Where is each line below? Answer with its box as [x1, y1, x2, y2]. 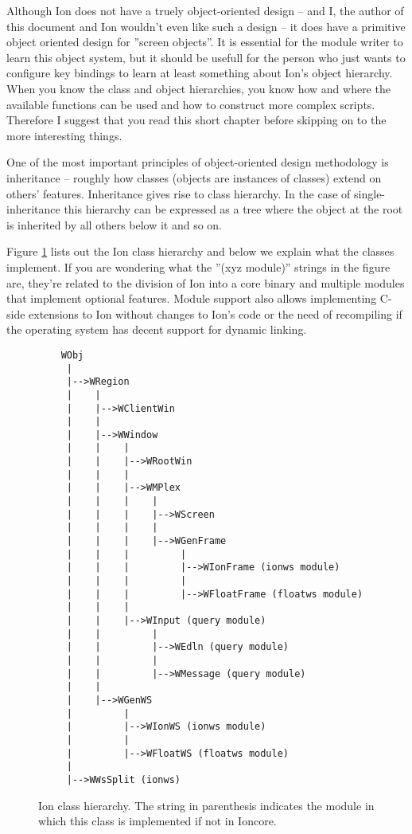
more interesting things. [6, 127, 122, 143]
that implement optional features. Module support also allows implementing [6, 290, 377, 307]
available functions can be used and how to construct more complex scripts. [6, 96, 375, 112]
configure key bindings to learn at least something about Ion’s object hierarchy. [6, 65, 393, 81]
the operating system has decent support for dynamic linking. [6, 321, 307, 338]
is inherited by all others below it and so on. [6, 216, 222, 233]
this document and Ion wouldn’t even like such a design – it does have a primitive [6, 18, 406, 34]
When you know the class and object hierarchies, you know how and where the [6, 80, 391, 96]
